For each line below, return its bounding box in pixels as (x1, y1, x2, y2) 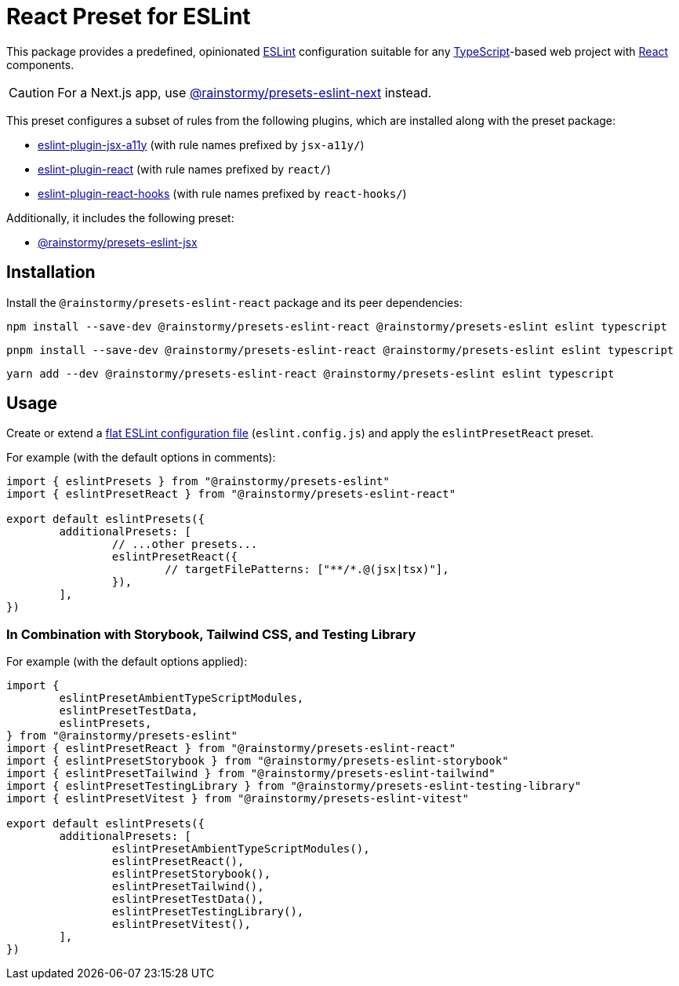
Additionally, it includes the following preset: (6, 210, 234, 225)
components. (6, 57, 74, 71)
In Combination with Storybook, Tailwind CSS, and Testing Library (6, 626, 416, 642)
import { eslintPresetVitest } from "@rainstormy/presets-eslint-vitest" (6, 792, 470, 805)
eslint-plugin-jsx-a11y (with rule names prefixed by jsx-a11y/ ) (38, 137, 365, 152)
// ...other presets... (111, 538, 258, 551)
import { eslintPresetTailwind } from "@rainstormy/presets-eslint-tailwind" (6, 767, 496, 780)
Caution (9, 84, 55, 100)
